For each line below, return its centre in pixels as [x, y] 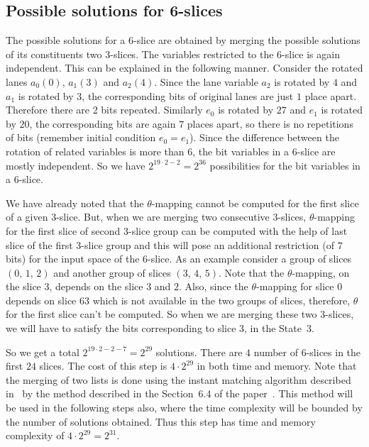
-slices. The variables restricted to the [192, 54]
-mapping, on [321, 272]
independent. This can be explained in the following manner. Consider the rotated [184, 68]
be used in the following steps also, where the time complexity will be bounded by [184, 408]
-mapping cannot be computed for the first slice [255, 203]
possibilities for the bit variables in [285, 165]
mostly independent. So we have [76, 165]
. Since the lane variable [206, 81]
